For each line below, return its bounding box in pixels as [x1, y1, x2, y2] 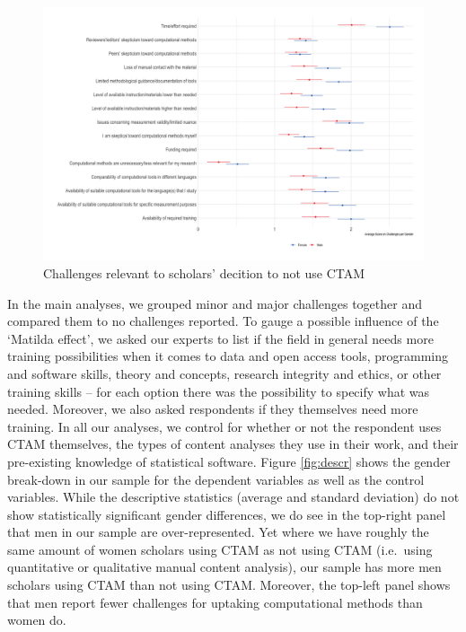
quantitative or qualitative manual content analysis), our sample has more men [7, 557, 442, 576]
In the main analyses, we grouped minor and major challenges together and [7, 294, 422, 312]
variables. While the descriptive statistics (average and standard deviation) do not [7, 487, 460, 506]
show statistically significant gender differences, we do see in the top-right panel [7, 505, 446, 523]
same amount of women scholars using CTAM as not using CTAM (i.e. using [7, 540, 433, 558]
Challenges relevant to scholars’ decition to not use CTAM [43, 263, 365, 282]
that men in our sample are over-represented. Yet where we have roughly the [7, 522, 429, 541]
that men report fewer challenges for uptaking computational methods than [7, 592, 423, 611]
